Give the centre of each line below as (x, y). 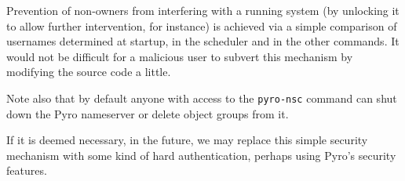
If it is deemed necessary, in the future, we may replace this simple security (187, 140)
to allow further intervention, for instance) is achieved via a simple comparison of (202, 25)
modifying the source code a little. (89, 72)
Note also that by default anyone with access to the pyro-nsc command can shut (202, 98)
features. (27, 170)
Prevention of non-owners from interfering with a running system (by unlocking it (203, 10)
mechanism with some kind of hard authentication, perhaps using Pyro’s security (201, 155)
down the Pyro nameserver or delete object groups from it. (148, 113)
